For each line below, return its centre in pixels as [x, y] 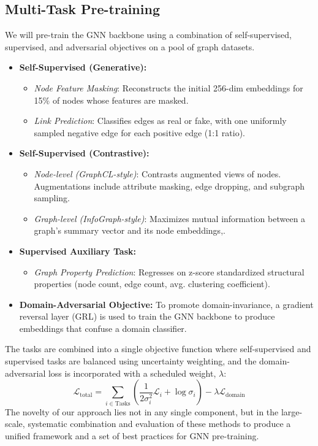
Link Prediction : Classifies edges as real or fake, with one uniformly [160, 121]
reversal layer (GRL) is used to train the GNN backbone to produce [147, 316]
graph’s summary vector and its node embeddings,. [130, 230]
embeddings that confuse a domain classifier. [103, 328]
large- [292, 411]
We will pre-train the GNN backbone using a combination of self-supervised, [148, 35]
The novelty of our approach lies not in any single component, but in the [142, 411]
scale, [15, 424]
